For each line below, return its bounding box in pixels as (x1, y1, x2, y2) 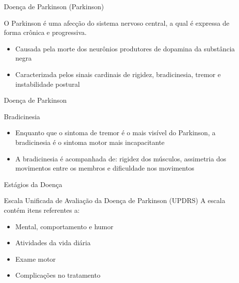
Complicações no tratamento (15, 270, 100, 280)
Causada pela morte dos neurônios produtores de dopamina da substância (15, 43, 235, 53)
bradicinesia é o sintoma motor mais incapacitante (15, 137, 165, 147)
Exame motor (15, 253, 56, 264)
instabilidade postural (15, 79, 80, 89)
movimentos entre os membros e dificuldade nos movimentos (15, 163, 194, 173)
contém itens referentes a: (4, 204, 80, 215)
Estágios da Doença (4, 179, 63, 189)
